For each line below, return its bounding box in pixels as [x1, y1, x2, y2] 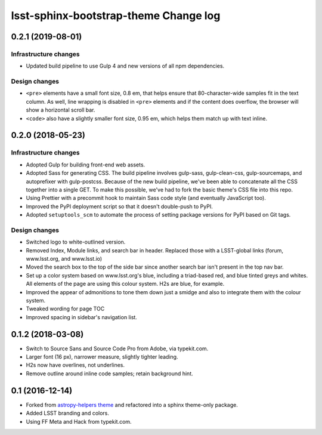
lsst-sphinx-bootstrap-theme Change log [11, 9, 221, 22]
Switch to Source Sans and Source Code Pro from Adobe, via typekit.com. [26, 345, 209, 352]
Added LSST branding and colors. [26, 409, 110, 417]
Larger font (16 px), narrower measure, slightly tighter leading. [26, 353, 178, 360]
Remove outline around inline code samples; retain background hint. [26, 370, 193, 377]
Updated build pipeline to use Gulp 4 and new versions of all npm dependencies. [26, 63, 225, 70]
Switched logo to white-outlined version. [26, 239, 126, 246]
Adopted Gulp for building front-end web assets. [26, 161, 145, 168]
